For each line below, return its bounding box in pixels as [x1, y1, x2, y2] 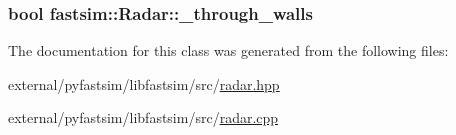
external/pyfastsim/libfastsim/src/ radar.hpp [8, 73, 280, 94]
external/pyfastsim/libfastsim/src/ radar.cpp [8, 107, 279, 128]
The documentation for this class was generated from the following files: [8, 40, 449, 61]
